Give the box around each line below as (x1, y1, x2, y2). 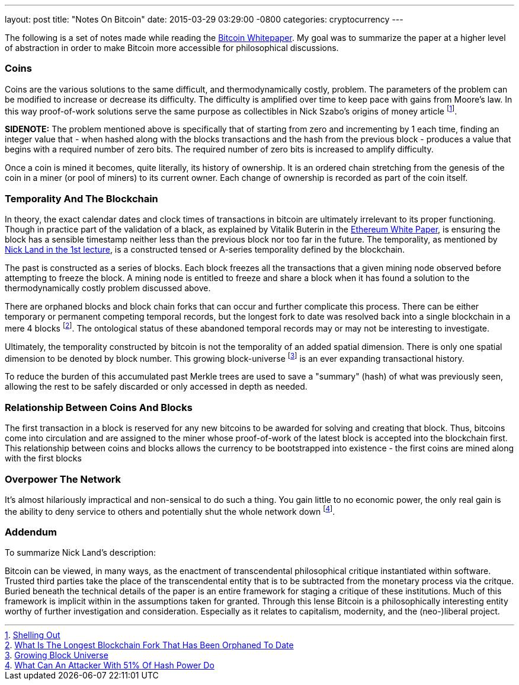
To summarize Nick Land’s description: (5, 547, 156, 558)
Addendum (5, 526, 57, 538)
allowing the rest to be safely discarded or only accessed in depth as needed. (5, 381, 307, 392)
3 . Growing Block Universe (5, 650, 108, 661)
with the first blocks (5, 453, 82, 464)
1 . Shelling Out (5, 630, 60, 641)
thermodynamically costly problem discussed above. (5, 283, 211, 294)
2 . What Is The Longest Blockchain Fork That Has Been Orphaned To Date (5, 640, 294, 651)
